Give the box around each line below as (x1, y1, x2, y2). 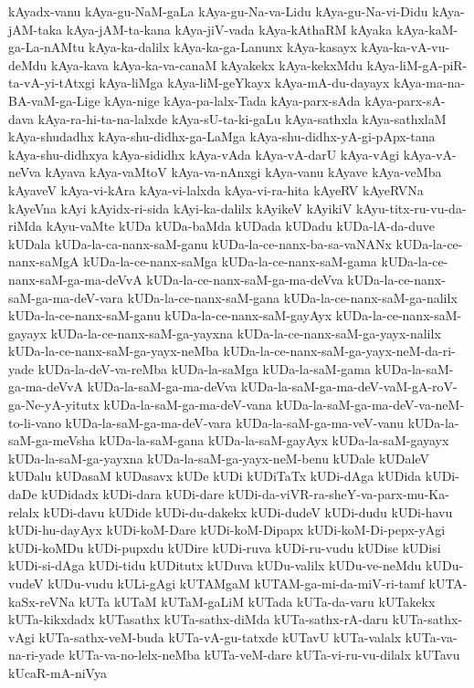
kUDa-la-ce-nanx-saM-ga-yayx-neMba (8, 341, 219, 360)
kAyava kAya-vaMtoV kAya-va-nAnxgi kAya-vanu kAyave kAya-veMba (45, 162, 442, 182)
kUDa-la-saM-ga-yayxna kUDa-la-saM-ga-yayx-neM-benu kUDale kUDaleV (8, 448, 429, 467)
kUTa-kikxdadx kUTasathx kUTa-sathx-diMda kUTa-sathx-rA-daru (8, 610, 389, 629)
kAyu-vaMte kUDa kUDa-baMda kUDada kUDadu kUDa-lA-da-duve (46, 216, 435, 235)
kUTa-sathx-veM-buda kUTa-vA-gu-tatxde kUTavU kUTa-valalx (38, 627, 402, 646)
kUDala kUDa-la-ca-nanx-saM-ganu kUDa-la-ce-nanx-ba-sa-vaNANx (8, 234, 392, 253)
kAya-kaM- (395, 19, 458, 38)
